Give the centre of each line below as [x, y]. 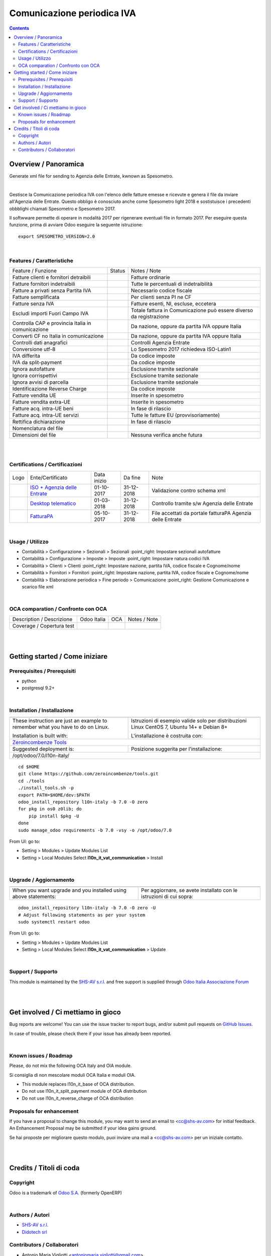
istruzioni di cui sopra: [167, 897]
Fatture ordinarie [150, 277]
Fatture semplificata [36, 297]
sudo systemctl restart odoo [54, 922]
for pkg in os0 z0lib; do [50, 809]
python [29, 681]
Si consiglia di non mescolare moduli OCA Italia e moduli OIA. [73, 1075]
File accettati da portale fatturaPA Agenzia [202, 513]
